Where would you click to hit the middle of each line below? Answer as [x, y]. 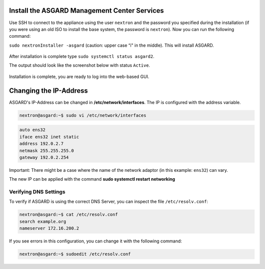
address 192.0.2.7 [41, 144]
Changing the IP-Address [49, 91]
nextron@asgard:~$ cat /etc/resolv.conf [68, 215]
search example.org [43, 221]
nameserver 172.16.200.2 [49, 229]
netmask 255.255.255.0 [47, 150]
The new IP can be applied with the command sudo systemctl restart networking [92, 179]
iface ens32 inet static [49, 137]
